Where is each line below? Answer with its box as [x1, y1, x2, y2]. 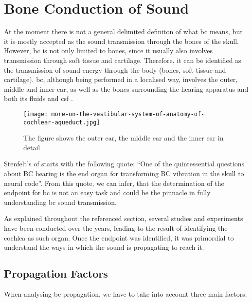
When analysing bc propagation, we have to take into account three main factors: [4, 288, 247, 299]
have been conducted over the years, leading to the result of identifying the [4, 222, 228, 233]
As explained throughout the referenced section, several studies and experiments [4, 213, 243, 223]
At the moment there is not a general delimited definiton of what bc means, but [4, 26, 243, 37]
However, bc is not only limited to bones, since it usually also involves [4, 45, 213, 56]
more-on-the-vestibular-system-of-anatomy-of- [51, 110, 205, 118]
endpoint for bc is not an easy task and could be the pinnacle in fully [4, 187, 211, 198]
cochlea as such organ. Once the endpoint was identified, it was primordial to [4, 232, 234, 242]
